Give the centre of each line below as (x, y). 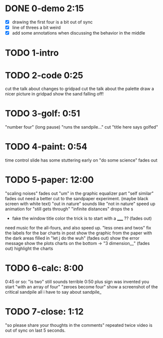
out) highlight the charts (29, 248)
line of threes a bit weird (36, 28)
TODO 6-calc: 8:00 (44, 268)
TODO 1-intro (32, 53)
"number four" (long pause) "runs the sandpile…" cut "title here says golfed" (81, 127)
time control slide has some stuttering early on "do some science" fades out (81, 160)
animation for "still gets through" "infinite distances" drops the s (69, 209)
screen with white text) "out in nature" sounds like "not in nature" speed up (80, 204)
